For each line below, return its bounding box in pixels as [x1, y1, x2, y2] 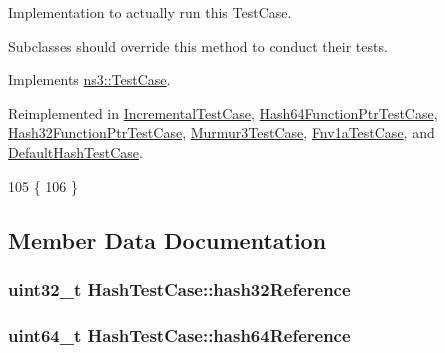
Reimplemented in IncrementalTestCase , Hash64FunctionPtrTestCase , [8, 102, 438, 123]
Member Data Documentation [8, 224, 327, 255]
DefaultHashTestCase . [8, 141, 143, 162]
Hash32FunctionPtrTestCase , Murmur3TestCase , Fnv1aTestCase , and [8, 122, 435, 143]
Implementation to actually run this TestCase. [8, 2, 292, 22]
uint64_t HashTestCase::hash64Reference [8, 322, 351, 347]
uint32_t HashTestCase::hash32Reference [8, 276, 351, 301]
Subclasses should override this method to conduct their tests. [8, 35, 388, 56]
